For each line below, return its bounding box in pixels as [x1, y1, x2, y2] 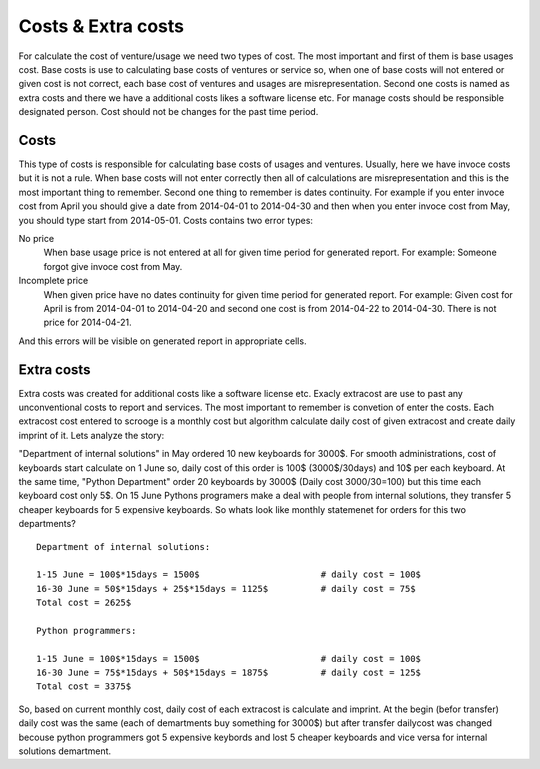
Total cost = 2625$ [36, 597, 132, 609]
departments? [18, 518, 77, 530]
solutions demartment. [18, 745, 112, 757]
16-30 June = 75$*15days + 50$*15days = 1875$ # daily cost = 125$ [36, 667, 422, 679]
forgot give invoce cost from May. [43, 260, 183, 272]
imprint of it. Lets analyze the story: [18, 429, 165, 441]
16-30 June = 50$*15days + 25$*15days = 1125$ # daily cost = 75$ [36, 583, 416, 594]
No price [18, 232, 55, 244]
